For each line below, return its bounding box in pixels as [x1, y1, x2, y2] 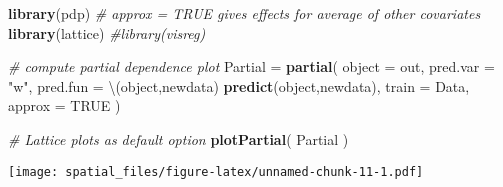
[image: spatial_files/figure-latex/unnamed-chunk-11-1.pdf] [8, 164, 424, 179]
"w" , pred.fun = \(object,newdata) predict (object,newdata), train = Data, [8, 75, 470, 96]
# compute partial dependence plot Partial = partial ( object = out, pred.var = [8, 56, 495, 77]
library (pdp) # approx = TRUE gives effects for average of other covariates [8, 3, 481, 23]
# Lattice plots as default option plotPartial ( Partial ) [8, 128, 349, 149]
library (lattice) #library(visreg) [8, 22, 206, 43]
